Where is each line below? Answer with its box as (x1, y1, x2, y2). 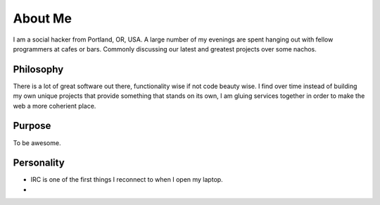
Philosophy (13, 63, 64, 75)
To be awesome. (13, 138, 61, 147)
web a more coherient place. (13, 101, 96, 110)
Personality (13, 157, 65, 169)
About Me (13, 11, 72, 26)
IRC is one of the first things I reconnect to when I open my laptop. (30, 175, 223, 184)
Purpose (13, 120, 51, 132)
